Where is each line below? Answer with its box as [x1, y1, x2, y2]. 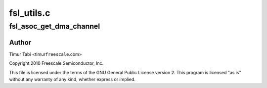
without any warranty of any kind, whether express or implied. [9, 76, 136, 82]
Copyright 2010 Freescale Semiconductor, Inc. [9, 60, 104, 66]
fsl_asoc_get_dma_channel [9, 22, 100, 31]
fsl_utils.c [9, 7, 50, 18]
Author [9, 38, 32, 46]
